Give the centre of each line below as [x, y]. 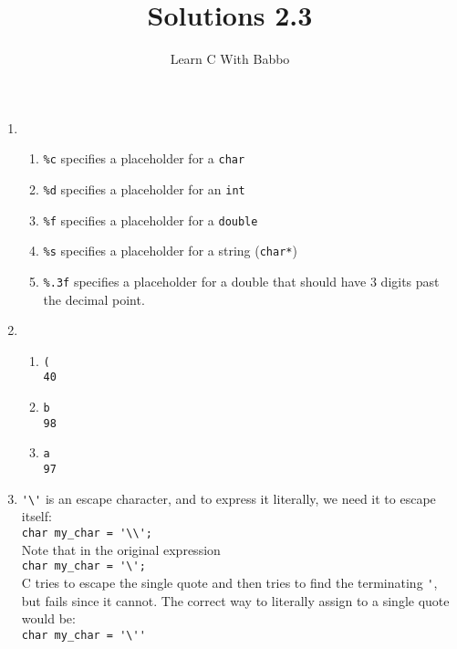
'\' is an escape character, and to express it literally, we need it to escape [228, 498]
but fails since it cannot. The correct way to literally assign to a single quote [235, 600]
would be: [48, 618]
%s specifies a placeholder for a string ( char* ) [170, 251]
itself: [36, 516]
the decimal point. [94, 299]
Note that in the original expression [121, 549]
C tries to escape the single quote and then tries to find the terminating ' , [229, 582]
